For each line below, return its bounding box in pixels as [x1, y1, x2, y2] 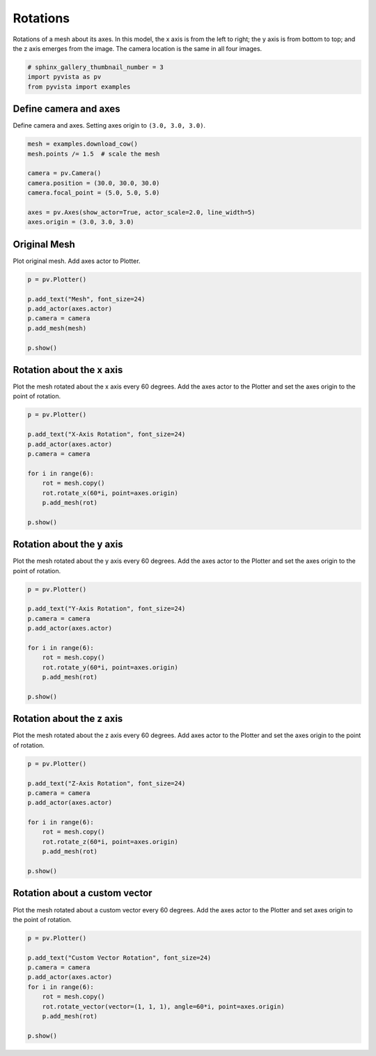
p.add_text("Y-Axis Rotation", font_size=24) [27, 605, 186, 613]
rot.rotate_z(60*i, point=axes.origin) [42, 838, 179, 845]
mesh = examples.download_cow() [27, 140, 139, 148]
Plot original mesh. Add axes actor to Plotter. [13, 257, 141, 265]
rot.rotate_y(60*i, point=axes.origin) [42, 663, 179, 671]
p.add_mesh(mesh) [27, 324, 87, 332]
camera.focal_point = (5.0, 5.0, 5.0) [27, 189, 160, 197]
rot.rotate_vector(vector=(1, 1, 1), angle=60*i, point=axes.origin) [42, 1002, 285, 1011]
